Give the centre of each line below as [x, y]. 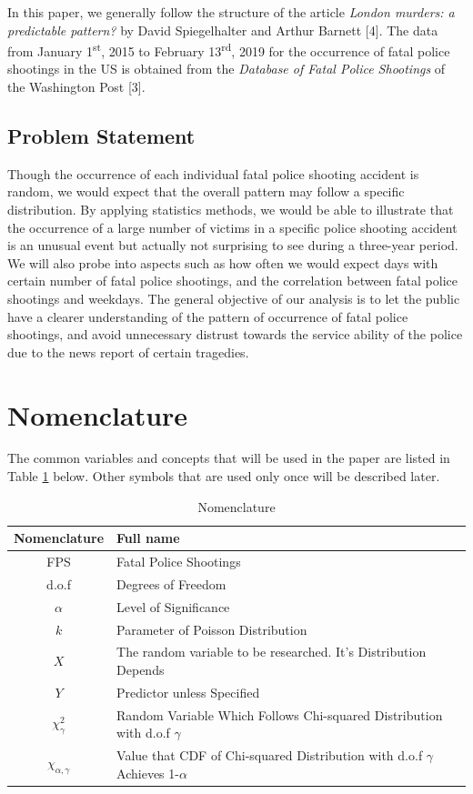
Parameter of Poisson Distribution [212, 629]
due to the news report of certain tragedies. [128, 352]
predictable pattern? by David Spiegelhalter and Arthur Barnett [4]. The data [223, 30]
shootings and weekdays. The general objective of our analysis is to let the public [234, 298]
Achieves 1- [148, 773]
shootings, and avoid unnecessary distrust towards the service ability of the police [235, 334]
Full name [148, 538]
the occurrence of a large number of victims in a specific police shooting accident [232, 227]
